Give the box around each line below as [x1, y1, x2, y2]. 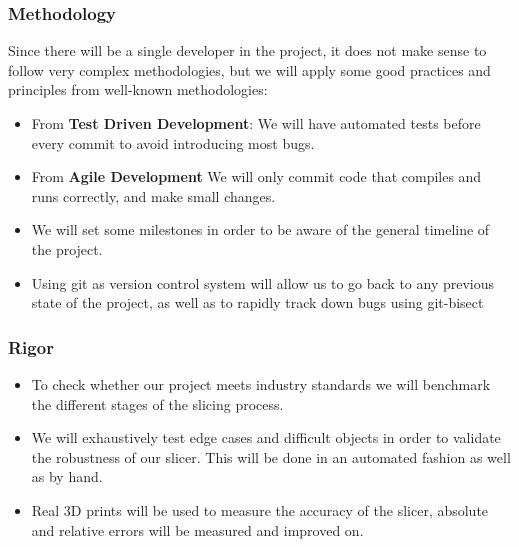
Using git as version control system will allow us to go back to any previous [31, 272, 495, 293]
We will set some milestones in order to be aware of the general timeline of [31, 219, 490, 240]
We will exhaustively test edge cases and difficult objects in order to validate [31, 427, 501, 448]
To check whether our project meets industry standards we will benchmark [31, 373, 491, 394]
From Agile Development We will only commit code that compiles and [31, 166, 482, 187]
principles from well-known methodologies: [8, 79, 268, 100]
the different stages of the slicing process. [31, 393, 284, 414]
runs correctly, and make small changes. [31, 185, 276, 206]
